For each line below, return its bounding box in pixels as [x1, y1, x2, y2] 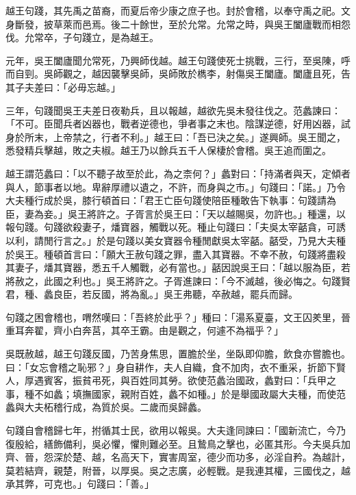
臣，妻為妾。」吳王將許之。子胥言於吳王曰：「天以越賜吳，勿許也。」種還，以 [5, 206, 346, 220]
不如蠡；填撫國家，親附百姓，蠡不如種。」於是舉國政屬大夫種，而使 [34, 386, 336, 401]
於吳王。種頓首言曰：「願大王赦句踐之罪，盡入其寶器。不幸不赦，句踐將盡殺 [5, 246, 346, 261]
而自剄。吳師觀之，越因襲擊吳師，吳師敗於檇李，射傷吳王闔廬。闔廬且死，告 [5, 66, 351, 81]
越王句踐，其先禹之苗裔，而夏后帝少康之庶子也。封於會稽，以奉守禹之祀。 [5, 3, 341, 17]
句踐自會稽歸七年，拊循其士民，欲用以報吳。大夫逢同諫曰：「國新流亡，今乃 [5, 423, 346, 437]
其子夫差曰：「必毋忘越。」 [5, 79, 120, 94]
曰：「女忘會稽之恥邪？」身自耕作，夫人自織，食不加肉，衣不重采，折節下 [5, 359, 336, 374]
